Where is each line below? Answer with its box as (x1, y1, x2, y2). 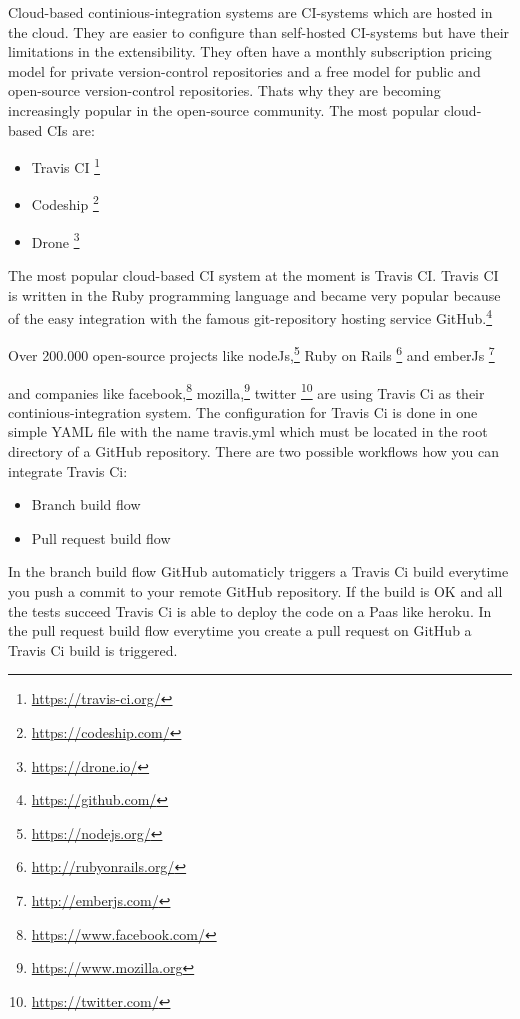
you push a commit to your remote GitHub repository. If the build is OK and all (8, 581, 503, 601)
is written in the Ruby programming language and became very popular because (8, 284, 501, 305)
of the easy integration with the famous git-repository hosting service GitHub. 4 (8, 305, 493, 328)
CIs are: (46, 119, 95, 140)
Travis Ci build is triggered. (8, 639, 178, 660)
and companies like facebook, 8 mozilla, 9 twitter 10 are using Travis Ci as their (8, 379, 485, 403)
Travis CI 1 (31, 154, 100, 177)
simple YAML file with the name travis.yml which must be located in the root (8, 421, 488, 442)
